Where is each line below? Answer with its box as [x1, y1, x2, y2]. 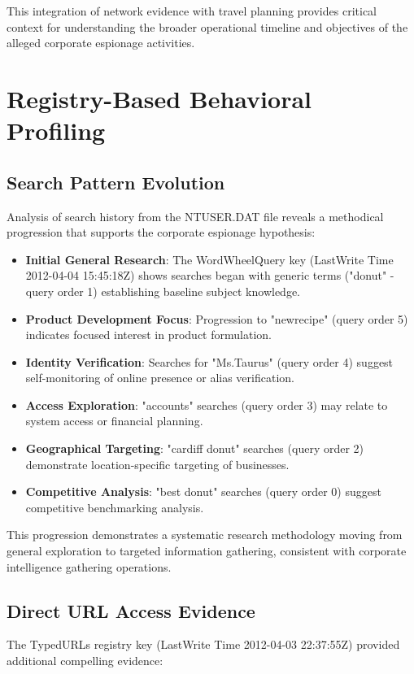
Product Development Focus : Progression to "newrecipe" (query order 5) [25, 310, 408, 327]
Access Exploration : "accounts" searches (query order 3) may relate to [25, 396, 388, 413]
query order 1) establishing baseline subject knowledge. [25, 282, 301, 299]
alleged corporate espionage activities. [7, 34, 195, 51]
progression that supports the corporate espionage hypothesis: [7, 224, 316, 241]
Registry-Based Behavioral [7, 81, 312, 115]
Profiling [7, 114, 106, 147]
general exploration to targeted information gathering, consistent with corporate [7, 542, 407, 559]
